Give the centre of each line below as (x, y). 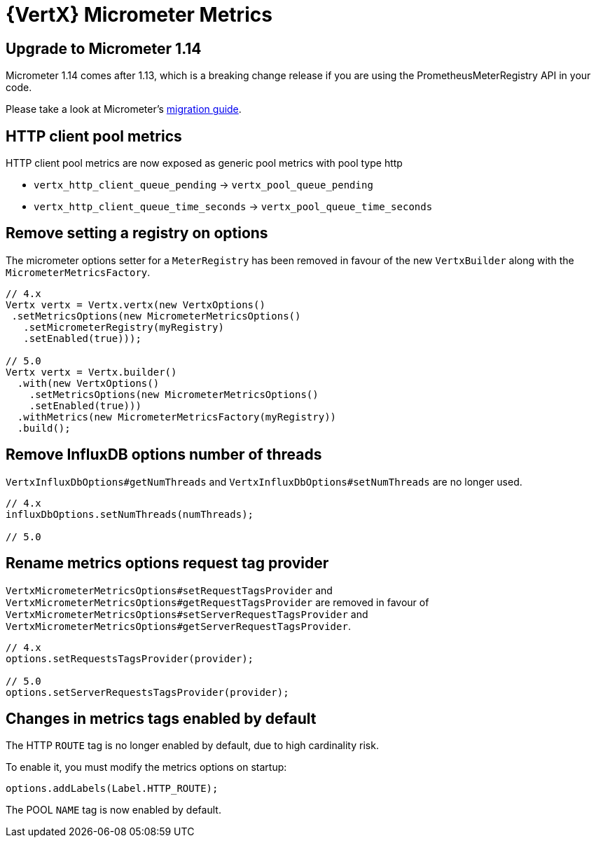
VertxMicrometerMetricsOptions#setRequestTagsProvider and (169, 590)
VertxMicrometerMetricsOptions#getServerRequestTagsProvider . (178, 626)
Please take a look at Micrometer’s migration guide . (124, 109)
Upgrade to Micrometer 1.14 (104, 48)
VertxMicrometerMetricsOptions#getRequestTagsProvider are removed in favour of (217, 602)
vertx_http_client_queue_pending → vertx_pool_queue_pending (203, 185)
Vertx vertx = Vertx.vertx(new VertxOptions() (136, 304)
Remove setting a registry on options (137, 233)
